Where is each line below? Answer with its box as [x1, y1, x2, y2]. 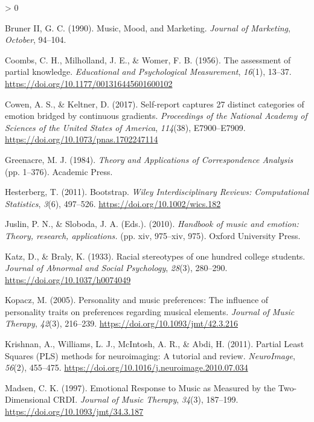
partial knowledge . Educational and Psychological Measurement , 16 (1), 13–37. [5, 65, 292, 78]
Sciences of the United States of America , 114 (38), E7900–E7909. [5, 121, 246, 133]
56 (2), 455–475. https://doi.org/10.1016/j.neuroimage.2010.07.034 [5, 361, 248, 374]
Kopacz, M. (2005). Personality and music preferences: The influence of [5, 293, 269, 306]
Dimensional [5, 393, 51, 406]
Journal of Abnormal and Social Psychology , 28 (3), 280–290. [5, 261, 228, 274]
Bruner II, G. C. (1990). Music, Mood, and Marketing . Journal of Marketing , [5, 21, 290, 34]
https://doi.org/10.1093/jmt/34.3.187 [5, 405, 144, 418]
